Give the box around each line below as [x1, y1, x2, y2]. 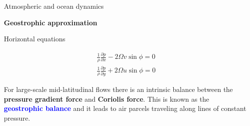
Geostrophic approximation [4, 17, 98, 27]
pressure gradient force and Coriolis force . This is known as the [4, 93, 209, 104]
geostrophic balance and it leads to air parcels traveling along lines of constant [4, 103, 247, 113]
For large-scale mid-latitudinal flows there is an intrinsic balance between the [4, 84, 233, 94]
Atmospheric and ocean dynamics [4, 1, 104, 11]
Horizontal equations [4, 34, 66, 44]
